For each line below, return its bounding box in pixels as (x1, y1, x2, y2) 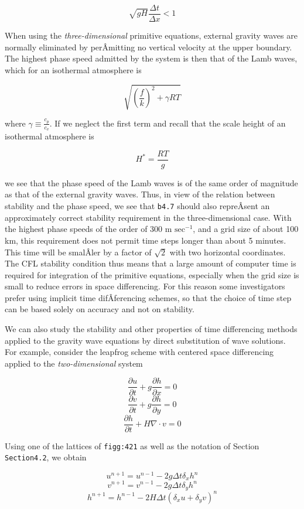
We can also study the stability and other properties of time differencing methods (5, 323, 298, 335)
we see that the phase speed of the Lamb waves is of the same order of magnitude (5, 176, 298, 189)
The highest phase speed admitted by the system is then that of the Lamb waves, (5, 52, 298, 64)
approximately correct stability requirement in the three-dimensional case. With (5, 211, 292, 223)
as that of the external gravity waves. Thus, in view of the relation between (5, 188, 275, 200)
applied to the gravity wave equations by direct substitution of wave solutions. (5, 334, 286, 346)
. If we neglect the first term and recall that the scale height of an (49, 117, 286, 129)
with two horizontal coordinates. (169, 245, 286, 258)
